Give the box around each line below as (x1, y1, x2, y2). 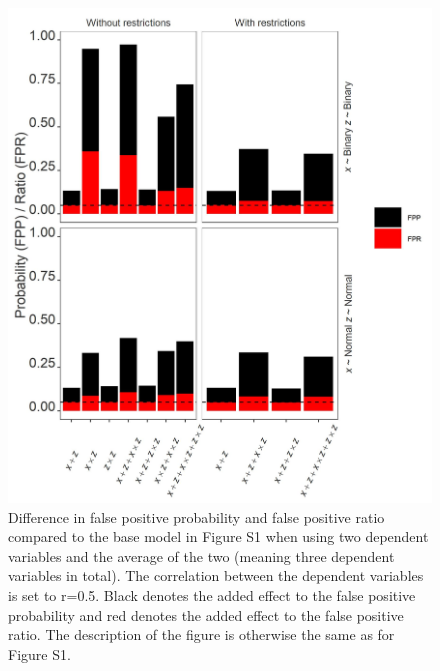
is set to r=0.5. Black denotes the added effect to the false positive (8, 585, 416, 606)
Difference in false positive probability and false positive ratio (8, 506, 385, 527)
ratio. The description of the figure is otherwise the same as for (8, 624, 395, 645)
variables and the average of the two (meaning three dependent (8, 545, 395, 566)
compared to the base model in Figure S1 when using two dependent (8, 526, 429, 547)
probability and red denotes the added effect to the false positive (8, 604, 404, 625)
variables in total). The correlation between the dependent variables (8, 565, 424, 586)
